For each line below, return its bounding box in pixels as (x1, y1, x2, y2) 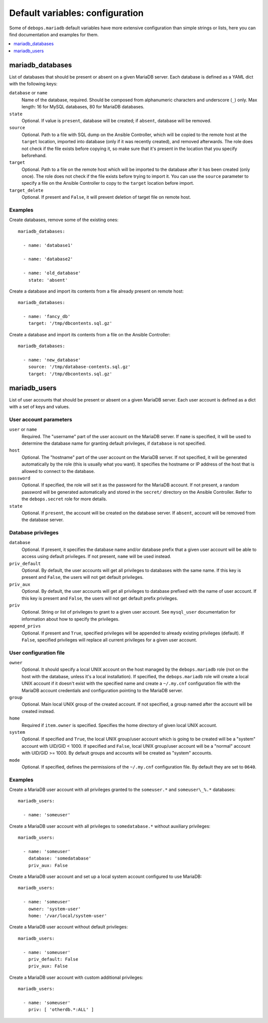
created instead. (21, 708, 55, 714)
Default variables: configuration (9, 7, 144, 18)
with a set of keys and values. (9, 404, 70, 410)
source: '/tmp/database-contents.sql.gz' (28, 364, 131, 370)
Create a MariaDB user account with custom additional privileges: (9, 974, 143, 980)
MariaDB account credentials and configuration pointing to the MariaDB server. (21, 687, 183, 693)
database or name (9, 90, 48, 96)
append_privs (9, 624, 41, 629)
